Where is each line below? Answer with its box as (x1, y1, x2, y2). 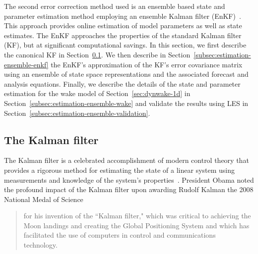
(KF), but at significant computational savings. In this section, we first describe (4, 40, 247, 50)
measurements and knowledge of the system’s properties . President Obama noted (4, 174, 254, 185)
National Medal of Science (4, 194, 83, 204)
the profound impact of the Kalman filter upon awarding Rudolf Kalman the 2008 (4, 184, 254, 195)
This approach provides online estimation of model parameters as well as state (4, 20, 242, 31)
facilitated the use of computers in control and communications (23, 230, 216, 240)
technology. (23, 240, 58, 250)
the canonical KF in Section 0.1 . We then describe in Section (4, 49, 191, 59)
